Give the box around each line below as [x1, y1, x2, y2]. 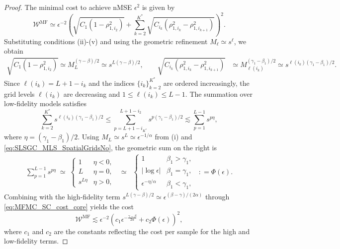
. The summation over [185, 88, 253, 99]
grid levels [4, 88, 35, 99]
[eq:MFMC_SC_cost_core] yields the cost [4, 201, 134, 211]
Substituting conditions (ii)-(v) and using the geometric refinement [4, 36, 208, 46]
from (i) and [155, 131, 192, 142]
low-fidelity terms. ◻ [4, 236, 68, 246]
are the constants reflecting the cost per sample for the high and [54, 226, 250, 236]
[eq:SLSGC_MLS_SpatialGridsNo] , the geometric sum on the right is [4, 142, 217, 153]
